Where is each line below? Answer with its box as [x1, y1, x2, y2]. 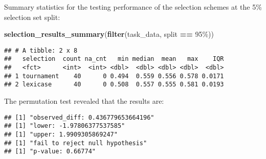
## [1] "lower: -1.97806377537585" [4, 122, 125, 130]
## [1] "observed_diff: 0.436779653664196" [4, 113, 154, 121]
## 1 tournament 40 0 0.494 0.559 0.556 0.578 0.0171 [4, 72, 224, 80]
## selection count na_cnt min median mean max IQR [4, 55, 224, 63]
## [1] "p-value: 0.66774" [4, 148, 96, 155]
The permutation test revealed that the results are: [4, 96, 164, 106]
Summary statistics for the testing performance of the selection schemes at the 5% [4, 2, 262, 12]
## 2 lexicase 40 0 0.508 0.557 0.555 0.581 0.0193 [4, 81, 224, 88]
